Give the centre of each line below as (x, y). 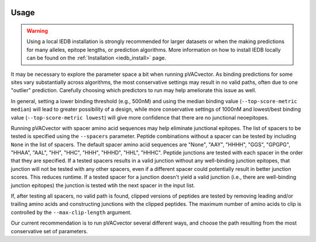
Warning (37, 31)
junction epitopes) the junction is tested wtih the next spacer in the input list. (103, 185)
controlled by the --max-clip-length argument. (71, 212)
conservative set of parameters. (49, 231)
